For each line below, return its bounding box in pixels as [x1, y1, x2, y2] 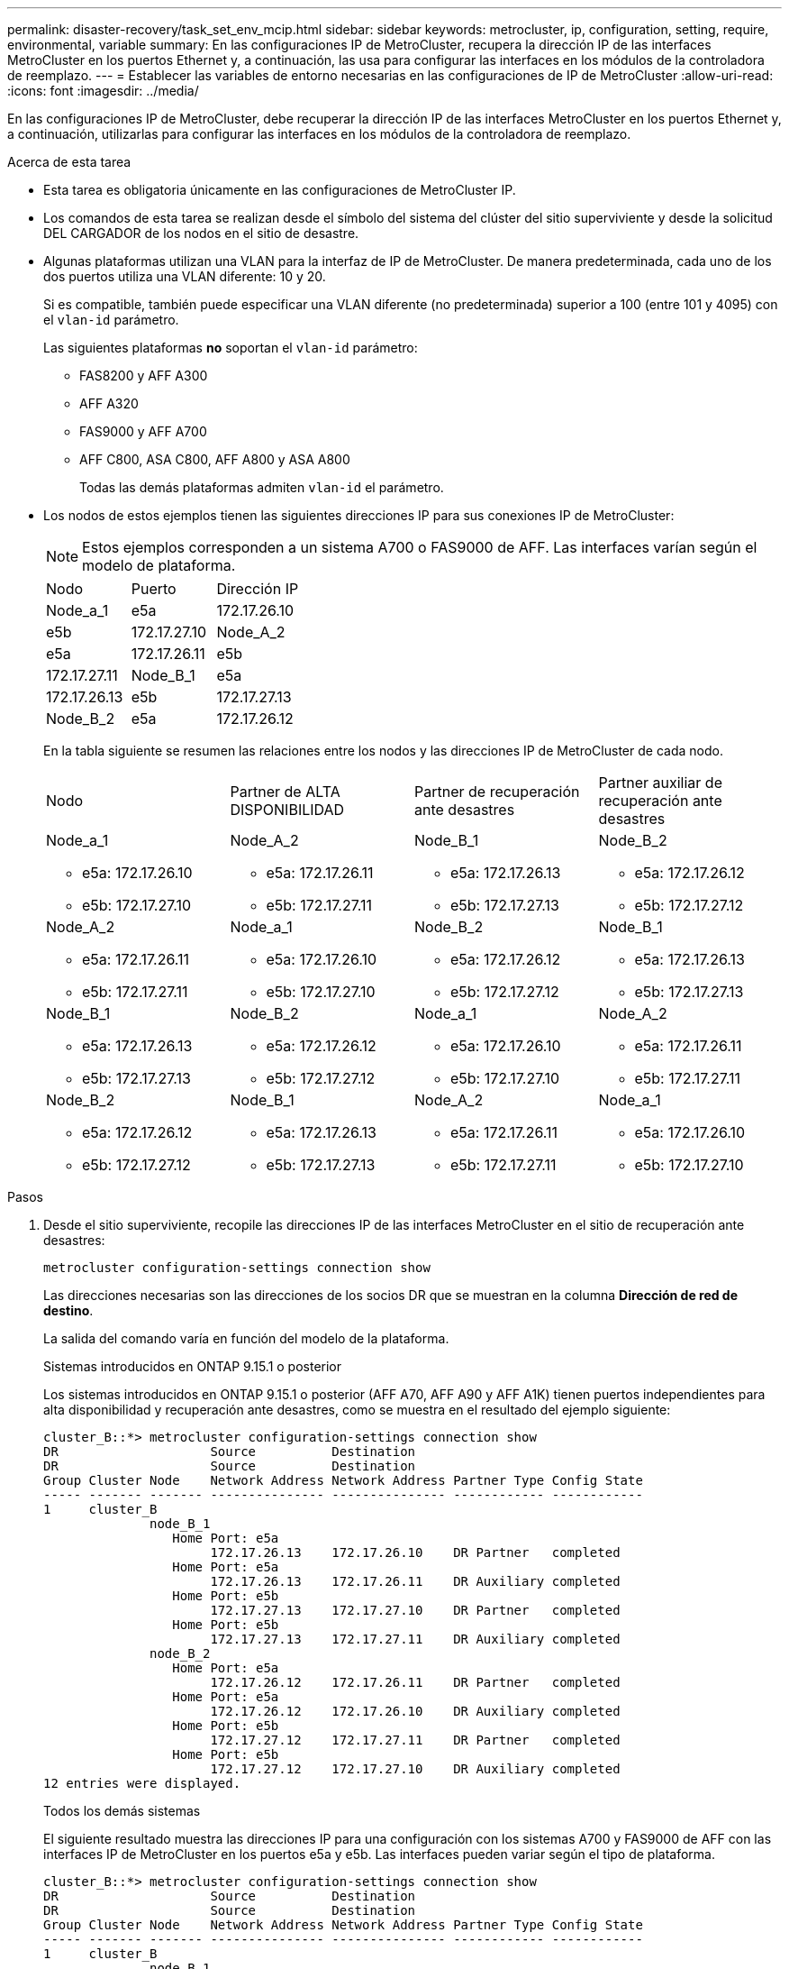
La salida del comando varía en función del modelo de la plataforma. [43, 1331, 449, 1346]
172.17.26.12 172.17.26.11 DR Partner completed [210, 1675, 621, 1690]
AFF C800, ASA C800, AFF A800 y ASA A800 [79, 452, 350, 467]
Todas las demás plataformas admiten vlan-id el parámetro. [79, 480, 444, 495]
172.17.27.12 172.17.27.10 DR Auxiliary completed [210, 1762, 621, 1776]
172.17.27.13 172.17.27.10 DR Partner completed [210, 1603, 621, 1617]
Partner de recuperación [414, 783, 580, 801]
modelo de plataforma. [82, 556, 236, 574]
